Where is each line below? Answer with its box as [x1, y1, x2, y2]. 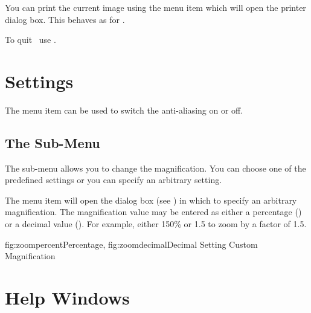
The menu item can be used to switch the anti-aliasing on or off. [5, 103, 243, 116]
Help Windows [5, 285, 130, 310]
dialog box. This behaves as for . [5, 13, 125, 25]
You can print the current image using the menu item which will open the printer [5, 1, 306, 13]
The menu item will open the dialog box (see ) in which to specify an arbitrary [5, 193, 297, 206]
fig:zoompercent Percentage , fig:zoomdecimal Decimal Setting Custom [5, 237, 258, 250]
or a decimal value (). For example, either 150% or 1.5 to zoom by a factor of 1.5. [5, 218, 307, 230]
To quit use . [5, 33, 56, 46]
